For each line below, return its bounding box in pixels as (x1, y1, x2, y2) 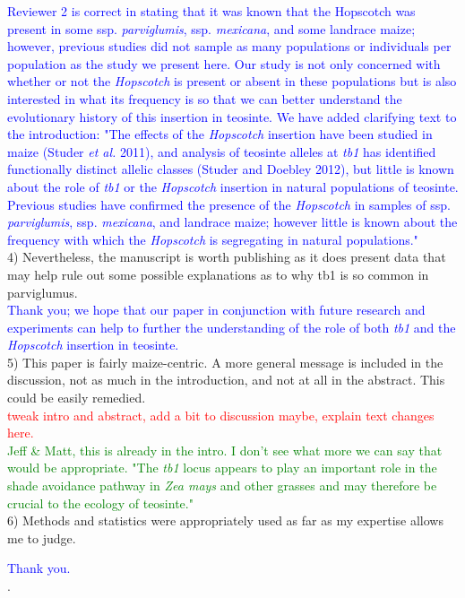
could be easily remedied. (7, 388, 146, 407)
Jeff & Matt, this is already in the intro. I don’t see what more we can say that (7, 440, 443, 459)
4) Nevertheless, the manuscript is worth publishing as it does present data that (7, 247, 446, 266)
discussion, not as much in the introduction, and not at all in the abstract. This (7, 370, 445, 389)
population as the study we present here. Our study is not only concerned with (7, 54, 441, 73)
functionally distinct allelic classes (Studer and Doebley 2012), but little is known (7, 160, 454, 178)
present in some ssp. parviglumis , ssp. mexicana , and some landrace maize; (7, 19, 416, 38)
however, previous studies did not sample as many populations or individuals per (7, 37, 452, 56)
